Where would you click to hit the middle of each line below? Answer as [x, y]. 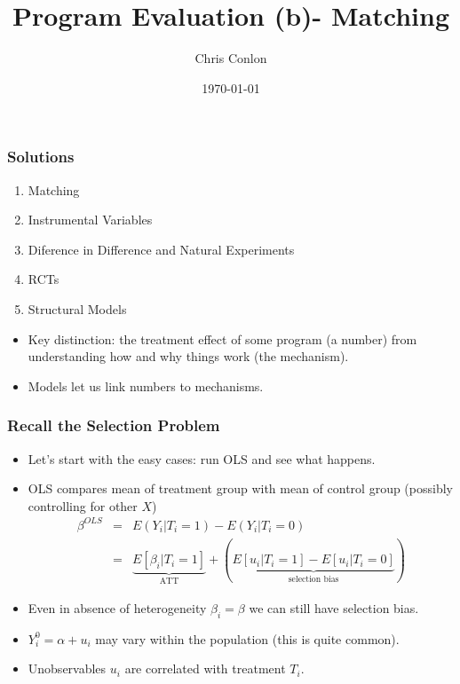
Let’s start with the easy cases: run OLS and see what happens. [202, 458]
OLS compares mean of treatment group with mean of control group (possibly [240, 488]
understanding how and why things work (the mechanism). [188, 356]
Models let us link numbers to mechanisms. [146, 385]
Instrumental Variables [90, 220]
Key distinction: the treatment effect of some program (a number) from [222, 338]
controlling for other [83, 505]
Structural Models [77, 308]
